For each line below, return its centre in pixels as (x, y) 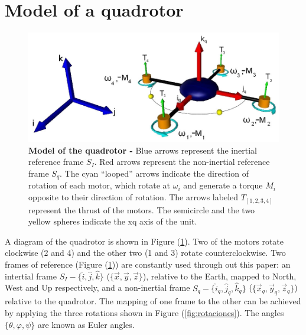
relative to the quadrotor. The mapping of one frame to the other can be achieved (153, 301)
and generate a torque (223, 185)
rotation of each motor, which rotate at (100, 185)
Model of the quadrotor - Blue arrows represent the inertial (143, 150)
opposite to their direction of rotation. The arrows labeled (134, 197)
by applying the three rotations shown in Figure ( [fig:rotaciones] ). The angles (144, 312)
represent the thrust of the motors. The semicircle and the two (142, 209)
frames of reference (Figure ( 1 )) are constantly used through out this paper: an (148, 264)
